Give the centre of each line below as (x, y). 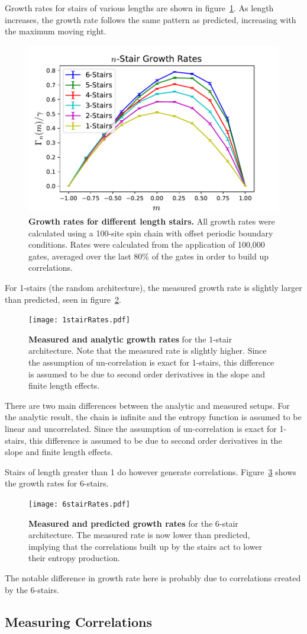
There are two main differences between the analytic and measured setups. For (147, 405)
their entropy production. (74, 558)
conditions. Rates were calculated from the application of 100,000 (147, 244)
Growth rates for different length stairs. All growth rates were (152, 221)
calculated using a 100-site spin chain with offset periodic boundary (151, 233)
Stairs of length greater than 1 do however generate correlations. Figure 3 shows (151, 471)
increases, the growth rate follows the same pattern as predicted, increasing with (151, 19)
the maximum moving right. (56, 31)
